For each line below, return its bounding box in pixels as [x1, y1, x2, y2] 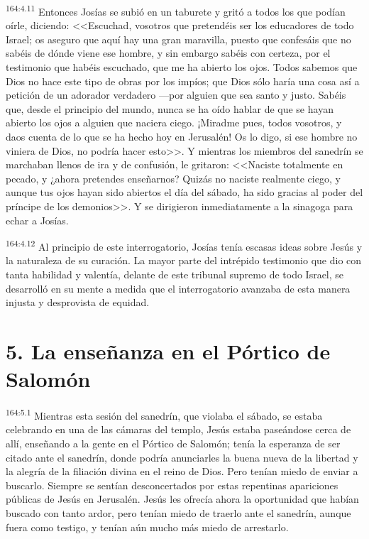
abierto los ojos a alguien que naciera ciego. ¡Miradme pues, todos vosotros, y [6, 115, 342, 130]
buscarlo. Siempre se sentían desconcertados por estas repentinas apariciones [6, 477, 338, 492]
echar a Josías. [6, 212, 69, 227]
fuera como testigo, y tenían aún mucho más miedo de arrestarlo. [6, 519, 289, 534]
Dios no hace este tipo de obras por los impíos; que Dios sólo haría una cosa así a [6, 73, 360, 88]
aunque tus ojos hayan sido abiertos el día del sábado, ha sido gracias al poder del [6, 185, 363, 200]
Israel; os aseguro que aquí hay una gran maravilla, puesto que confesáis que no [6, 31, 351, 46]
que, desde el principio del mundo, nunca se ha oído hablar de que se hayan [6, 101, 334, 116]
